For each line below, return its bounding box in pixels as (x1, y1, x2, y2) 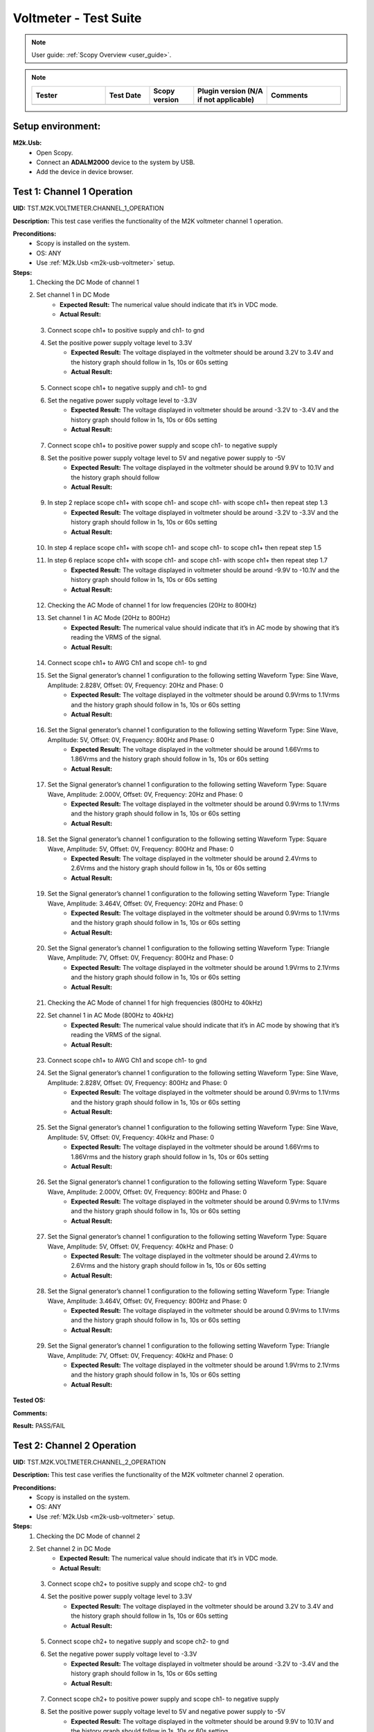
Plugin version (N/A (197, 86, 263, 96)
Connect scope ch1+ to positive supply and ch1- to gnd (47, 326, 204, 334)
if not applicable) (197, 94, 255, 104)
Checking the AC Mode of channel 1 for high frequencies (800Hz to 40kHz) (47, 998, 263, 1007)
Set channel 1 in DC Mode (36, 291, 110, 299)
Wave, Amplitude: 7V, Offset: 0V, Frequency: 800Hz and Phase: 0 (47, 953, 234, 962)
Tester (35, 90, 58, 100)
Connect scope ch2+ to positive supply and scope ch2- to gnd (47, 1580, 227, 1588)
